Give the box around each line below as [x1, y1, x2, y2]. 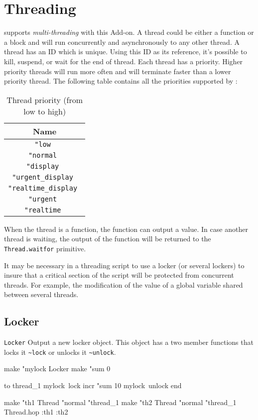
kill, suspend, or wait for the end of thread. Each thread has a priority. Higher [4, 56, 243, 66]
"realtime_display [8, 184, 78, 192]
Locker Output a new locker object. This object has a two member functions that [4, 337, 254, 347]
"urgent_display [12, 173, 73, 181]
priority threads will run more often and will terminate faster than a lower [4, 66, 231, 76]
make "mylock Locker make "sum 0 [4, 363, 111, 374]
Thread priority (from [6, 94, 83, 105]
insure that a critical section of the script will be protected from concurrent [4, 270, 234, 280]
